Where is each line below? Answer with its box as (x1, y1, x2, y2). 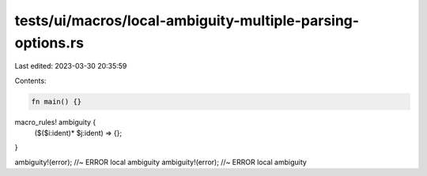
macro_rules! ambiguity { (14, 117, 96, 126)
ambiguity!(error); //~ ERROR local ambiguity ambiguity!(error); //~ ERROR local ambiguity (14, 157, 308, 167)
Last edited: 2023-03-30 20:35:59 (14, 62, 127, 71)
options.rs (14, 34, 85, 51)
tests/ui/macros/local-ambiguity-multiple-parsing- (14, 12, 360, 29)
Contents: (14, 76, 47, 85)
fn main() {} (31, 97, 82, 106)
